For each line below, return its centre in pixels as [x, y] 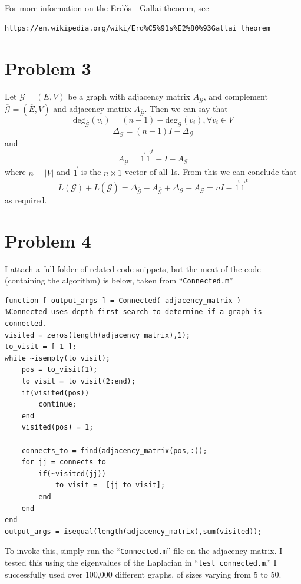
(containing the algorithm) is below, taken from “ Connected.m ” [119, 280]
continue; [57, 405]
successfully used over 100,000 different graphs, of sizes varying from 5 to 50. [143, 574]
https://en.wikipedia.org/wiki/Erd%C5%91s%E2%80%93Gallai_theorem [138, 28]
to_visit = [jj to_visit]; [110, 485]
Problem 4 [48, 240]
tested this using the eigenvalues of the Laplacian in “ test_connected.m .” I [141, 562]
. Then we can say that [186, 108]
